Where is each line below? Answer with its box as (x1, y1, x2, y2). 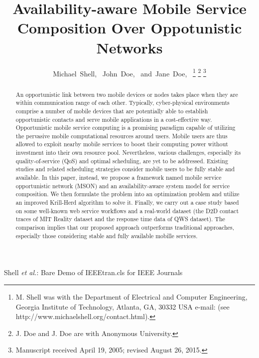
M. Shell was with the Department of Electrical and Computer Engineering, (15, 291, 248, 302)
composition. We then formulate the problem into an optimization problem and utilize (15, 190, 240, 198)
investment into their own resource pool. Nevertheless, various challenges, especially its (15, 148, 241, 157)
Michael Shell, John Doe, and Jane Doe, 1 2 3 (53, 66, 206, 78)
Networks (96, 37, 163, 57)
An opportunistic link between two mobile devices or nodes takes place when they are (15, 90, 238, 98)
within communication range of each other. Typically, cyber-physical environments (15, 98, 230, 107)
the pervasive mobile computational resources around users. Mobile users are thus (15, 131, 228, 140)
